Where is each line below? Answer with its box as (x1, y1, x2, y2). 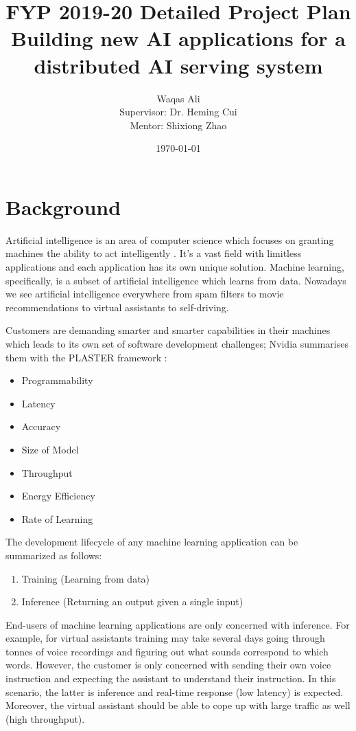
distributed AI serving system (34, 51, 323, 79)
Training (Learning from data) (21, 571, 150, 585)
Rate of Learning (21, 511, 93, 526)
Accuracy (21, 419, 61, 434)
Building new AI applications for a (11, 24, 346, 52)
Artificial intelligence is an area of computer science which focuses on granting (5, 232, 334, 247)
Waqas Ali (156, 91, 200, 105)
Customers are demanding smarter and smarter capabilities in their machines (5, 323, 331, 337)
